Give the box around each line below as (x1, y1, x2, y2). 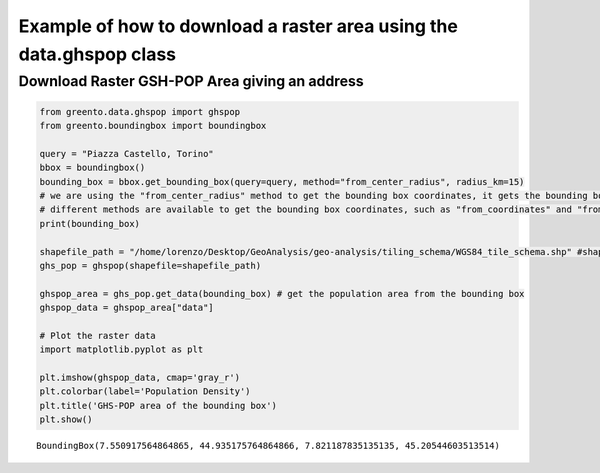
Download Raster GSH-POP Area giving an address (18, 72, 364, 90)
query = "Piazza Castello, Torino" (39, 148, 214, 159)
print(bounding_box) (39, 218, 140, 229)
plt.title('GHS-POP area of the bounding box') (39, 400, 277, 411)
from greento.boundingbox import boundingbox (39, 120, 267, 131)
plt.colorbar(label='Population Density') (39, 386, 251, 397)
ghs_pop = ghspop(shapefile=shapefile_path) (39, 260, 262, 271)
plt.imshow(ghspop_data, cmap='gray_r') (39, 372, 240, 384)
